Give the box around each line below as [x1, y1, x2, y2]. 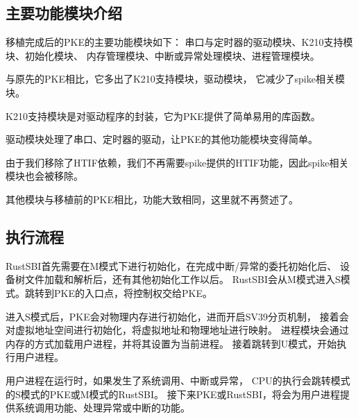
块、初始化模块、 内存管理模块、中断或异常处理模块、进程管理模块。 [6, 48, 320, 62]
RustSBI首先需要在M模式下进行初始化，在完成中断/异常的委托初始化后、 [6, 258, 337, 273]
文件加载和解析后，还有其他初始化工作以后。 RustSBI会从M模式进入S [24, 272, 341, 287]
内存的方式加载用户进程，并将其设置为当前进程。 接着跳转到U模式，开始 [6, 336, 337, 350]
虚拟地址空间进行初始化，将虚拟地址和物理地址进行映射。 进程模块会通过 [15, 323, 349, 337]
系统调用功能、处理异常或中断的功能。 [15, 400, 190, 415]
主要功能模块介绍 [6, 2, 122, 24]
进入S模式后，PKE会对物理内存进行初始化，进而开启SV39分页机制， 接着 [6, 309, 339, 323]
